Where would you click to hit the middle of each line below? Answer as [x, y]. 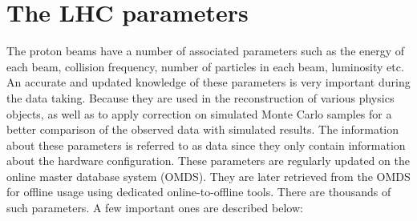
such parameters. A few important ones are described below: [155, 208]
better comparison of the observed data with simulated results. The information [203, 129]
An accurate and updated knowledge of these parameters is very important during [208, 82]
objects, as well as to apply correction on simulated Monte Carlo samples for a [199, 113]
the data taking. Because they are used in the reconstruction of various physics [200, 97]
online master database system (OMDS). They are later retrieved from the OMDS [208, 176]
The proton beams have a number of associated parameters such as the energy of [206, 51]
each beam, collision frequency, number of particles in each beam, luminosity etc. [205, 66]
